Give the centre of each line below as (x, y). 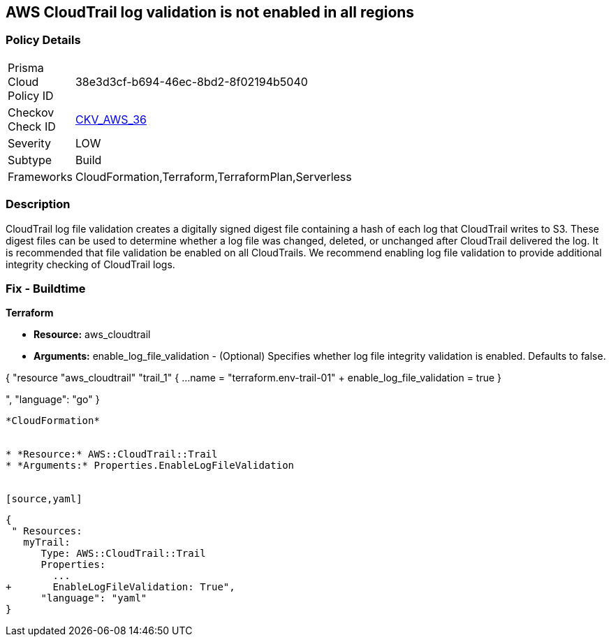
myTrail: (47, 542)
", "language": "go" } (53, 400)
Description (38, 204)
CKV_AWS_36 (111, 119)
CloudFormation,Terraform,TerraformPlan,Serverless (213, 176)
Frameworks (40, 176)
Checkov (31, 112)
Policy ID (31, 95)
